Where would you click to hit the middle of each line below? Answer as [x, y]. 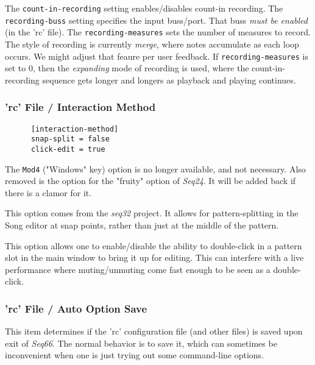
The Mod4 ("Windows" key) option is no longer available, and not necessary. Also [155, 168]
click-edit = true [68, 149]
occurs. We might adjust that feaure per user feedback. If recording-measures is [157, 56]
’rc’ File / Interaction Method [80, 107]
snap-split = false [70, 139]
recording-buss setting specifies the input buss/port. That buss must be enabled [156, 20]
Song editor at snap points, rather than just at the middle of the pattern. [142, 225]
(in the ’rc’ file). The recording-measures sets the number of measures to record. [158, 32]
